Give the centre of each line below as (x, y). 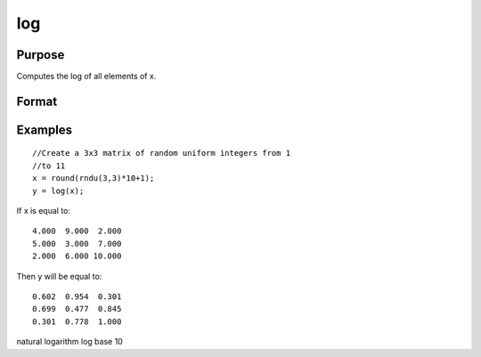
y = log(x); (58, 191)
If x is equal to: (44, 211)
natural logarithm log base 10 (70, 342)
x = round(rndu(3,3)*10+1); (94, 178)
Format (37, 101)
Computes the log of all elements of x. (86, 77)
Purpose (41, 55)
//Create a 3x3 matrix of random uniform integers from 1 (162, 153)
